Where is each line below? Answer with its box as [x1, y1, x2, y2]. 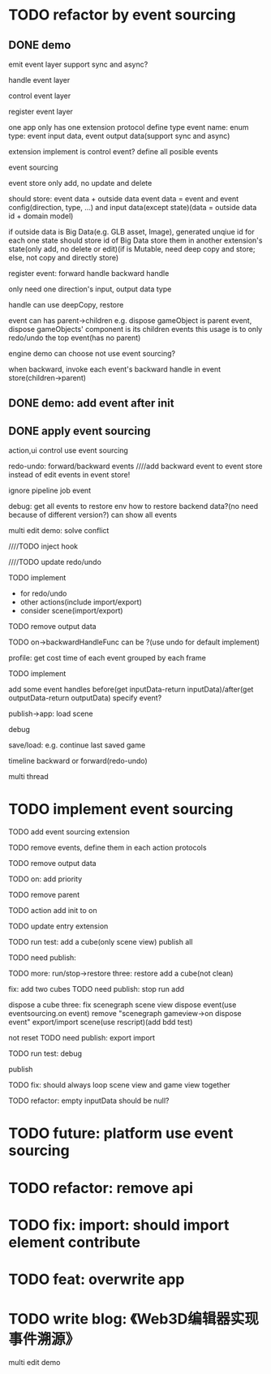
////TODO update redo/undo [8, 558, 101, 567]
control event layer [8, 91, 71, 101]
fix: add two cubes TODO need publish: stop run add [8, 984, 185, 994]
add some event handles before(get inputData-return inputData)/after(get [8, 684, 254, 695]
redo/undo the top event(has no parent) [8, 333, 141, 342]
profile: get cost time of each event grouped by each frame [8, 653, 207, 663]
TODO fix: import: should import [8, 1216, 230, 1234]
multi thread [8, 772, 49, 782]
